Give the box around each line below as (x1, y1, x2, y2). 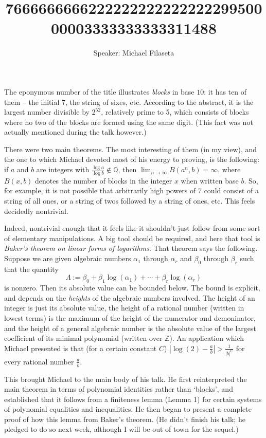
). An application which (169, 333, 244, 343)
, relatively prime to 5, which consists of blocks (101, 106, 249, 117)
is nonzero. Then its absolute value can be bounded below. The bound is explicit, (4, 282, 260, 293)
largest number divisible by (4, 106, 90, 117)
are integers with (36, 164, 90, 175)
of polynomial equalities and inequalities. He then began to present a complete (4, 404, 252, 414)
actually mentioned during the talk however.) (4, 126, 147, 137)
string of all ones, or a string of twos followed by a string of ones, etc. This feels (4, 195, 255, 206)
